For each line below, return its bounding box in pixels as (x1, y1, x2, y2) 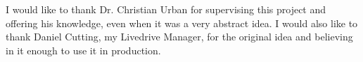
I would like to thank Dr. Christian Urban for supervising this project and (6, 2, 326, 16)
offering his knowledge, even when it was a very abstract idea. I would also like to (6, 15, 358, 30)
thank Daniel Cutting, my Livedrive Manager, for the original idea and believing (6, 29, 353, 44)
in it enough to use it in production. (6, 42, 161, 57)
